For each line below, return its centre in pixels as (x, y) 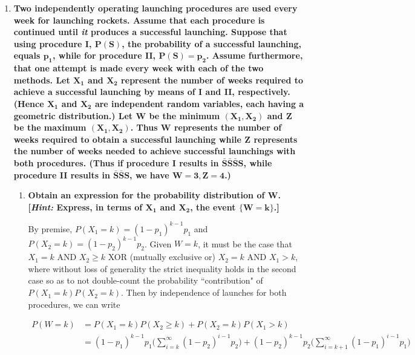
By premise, (50, 228)
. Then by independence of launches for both (204, 292)
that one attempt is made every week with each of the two (139, 68)
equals (27, 55)
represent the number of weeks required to (212, 80)
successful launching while (186, 139)
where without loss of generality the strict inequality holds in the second (162, 268)
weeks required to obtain (67, 139)
